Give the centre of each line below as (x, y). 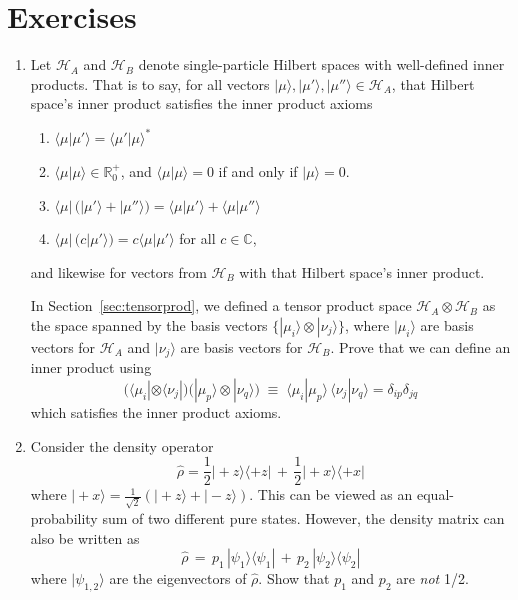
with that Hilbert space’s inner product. (362, 271)
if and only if (258, 171)
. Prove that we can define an (420, 346)
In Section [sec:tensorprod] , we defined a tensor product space (221, 305)
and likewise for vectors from (118, 271)
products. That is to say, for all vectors (150, 83)
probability (64, 517)
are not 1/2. (432, 578)
